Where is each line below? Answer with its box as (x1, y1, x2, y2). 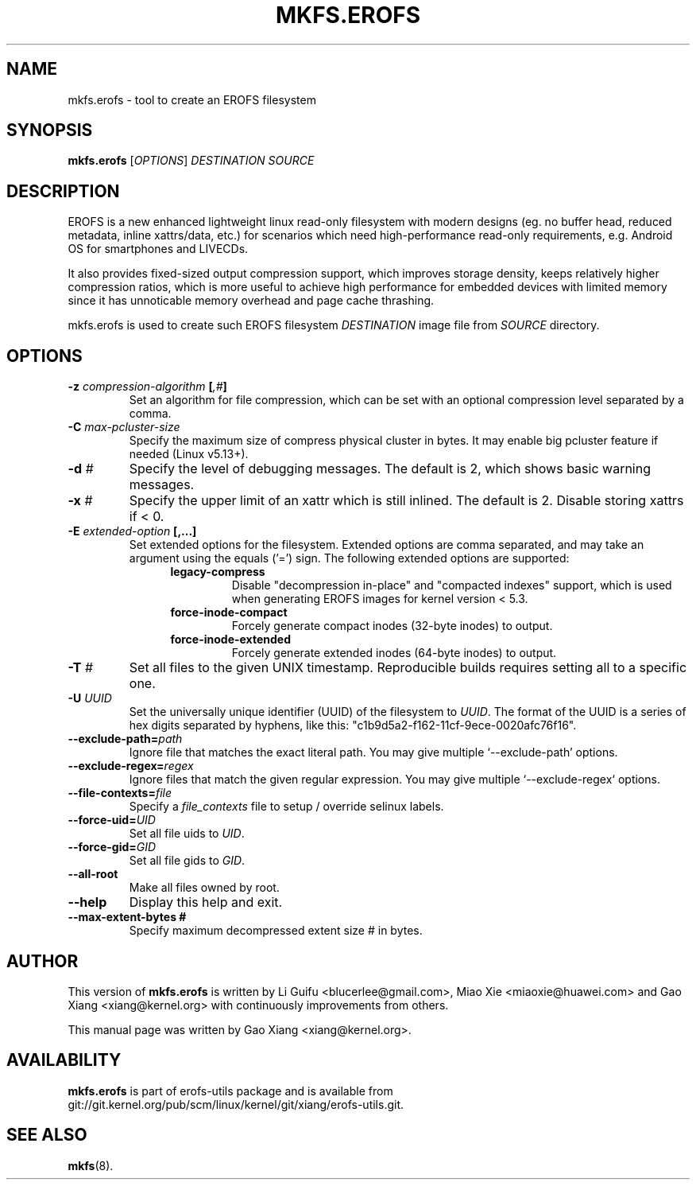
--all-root (68, 867, 118, 881)
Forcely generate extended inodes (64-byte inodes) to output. (231, 646, 557, 660)
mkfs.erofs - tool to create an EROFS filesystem (68, 92, 316, 107)
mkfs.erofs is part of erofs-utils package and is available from (68, 1083, 393, 1098)
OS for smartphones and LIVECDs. (68, 242, 249, 256)
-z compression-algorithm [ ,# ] (68, 379, 227, 394)
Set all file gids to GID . (129, 854, 246, 868)
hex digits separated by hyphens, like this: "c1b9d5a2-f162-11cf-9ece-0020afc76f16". (129, 718, 577, 733)
